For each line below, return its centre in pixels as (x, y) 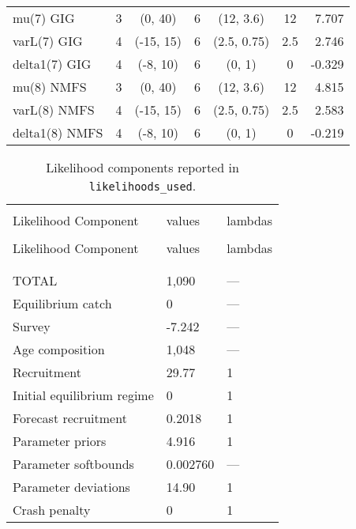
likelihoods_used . (142, 185)
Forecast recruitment (70, 418)
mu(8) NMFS (50, 87)
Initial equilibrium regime (83, 395)
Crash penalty (52, 510)
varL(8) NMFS (54, 110)
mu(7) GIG (44, 18)
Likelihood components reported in (142, 167)
